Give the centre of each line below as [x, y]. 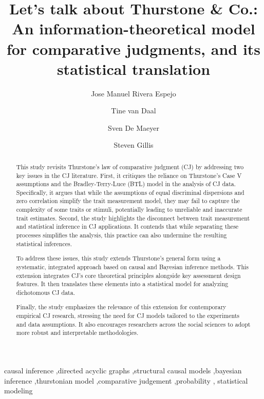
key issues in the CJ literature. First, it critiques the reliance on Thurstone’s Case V [129, 175]
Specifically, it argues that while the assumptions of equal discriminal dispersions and [130, 192]
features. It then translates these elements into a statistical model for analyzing [122, 284]
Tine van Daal [134, 111]
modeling [18, 391]
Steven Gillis [134, 145]
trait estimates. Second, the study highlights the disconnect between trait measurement [133, 218]
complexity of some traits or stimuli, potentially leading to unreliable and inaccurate [129, 210]
